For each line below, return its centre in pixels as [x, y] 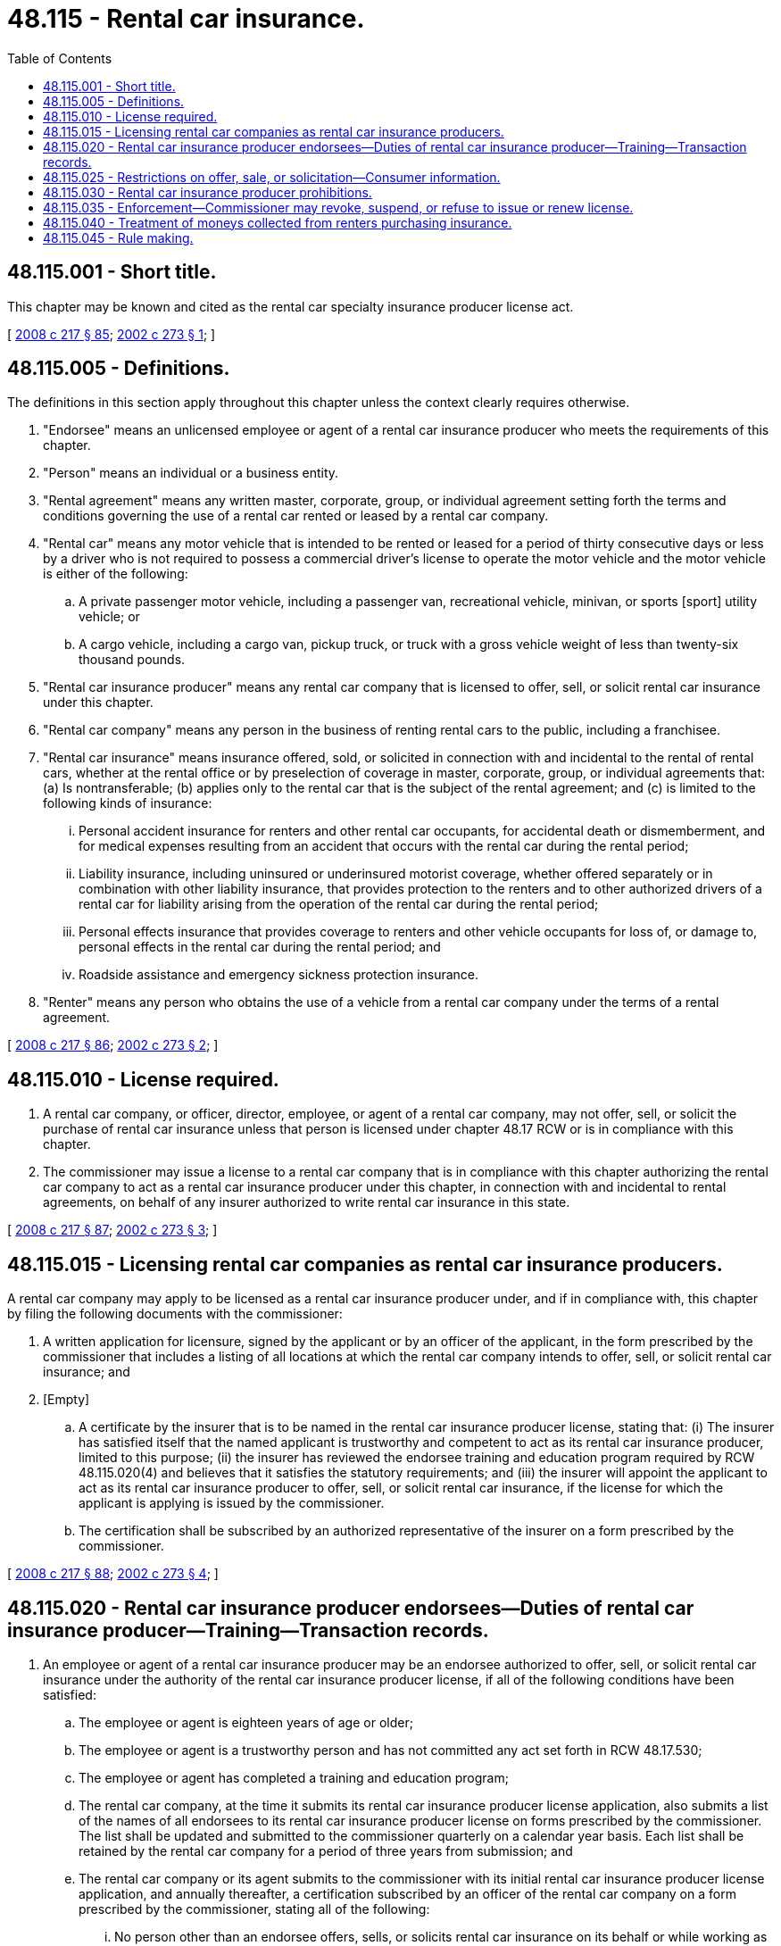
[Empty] [66, 1400]
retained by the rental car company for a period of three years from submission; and [326, 1850]
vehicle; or [109, 617]
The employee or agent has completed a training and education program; [294, 1777]
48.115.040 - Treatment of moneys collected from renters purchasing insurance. [278, 222]
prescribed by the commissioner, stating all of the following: [254, 1909]
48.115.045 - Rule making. [118, 237]
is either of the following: [116, 574]
